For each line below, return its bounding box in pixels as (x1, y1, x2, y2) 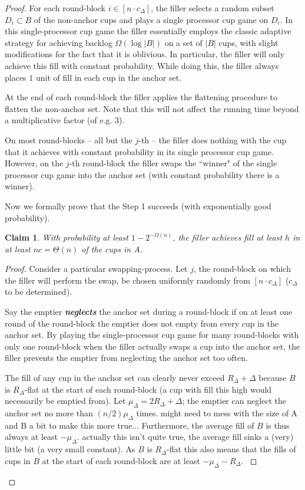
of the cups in (81, 242, 131, 255)
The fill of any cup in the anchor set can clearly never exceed (5, 371, 225, 384)
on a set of (164, 36, 203, 48)
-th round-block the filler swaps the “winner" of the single (69, 157, 277, 169)
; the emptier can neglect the (182, 394, 287, 407)
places (5, 71, 26, 83)
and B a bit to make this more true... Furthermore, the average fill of (5, 419, 254, 431)
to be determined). (5, 285, 72, 298)
